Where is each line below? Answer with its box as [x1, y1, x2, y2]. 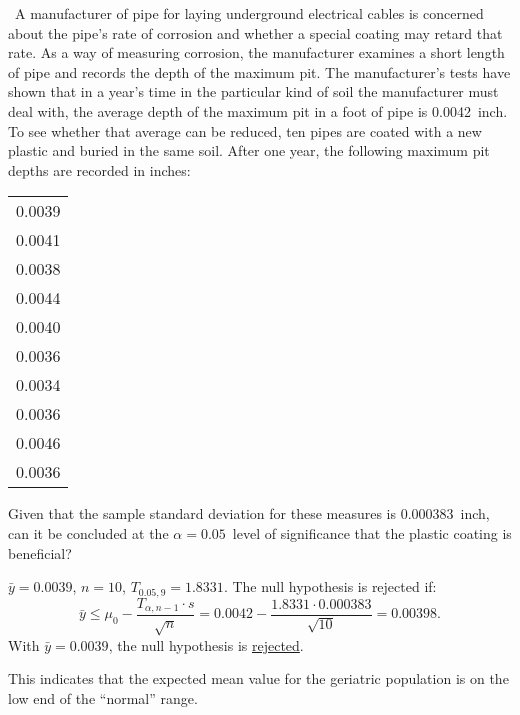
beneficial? [8, 542, 72, 563]
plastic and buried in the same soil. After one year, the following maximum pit [8, 140, 490, 161]
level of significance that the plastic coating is [232, 522, 512, 543]
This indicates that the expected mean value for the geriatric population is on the [8, 668, 509, 689]
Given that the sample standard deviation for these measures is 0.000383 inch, [8, 503, 490, 524]
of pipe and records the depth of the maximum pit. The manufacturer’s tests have [8, 61, 511, 82]
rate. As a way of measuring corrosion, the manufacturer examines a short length [8, 42, 505, 63]
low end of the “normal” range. [8, 688, 198, 709]
